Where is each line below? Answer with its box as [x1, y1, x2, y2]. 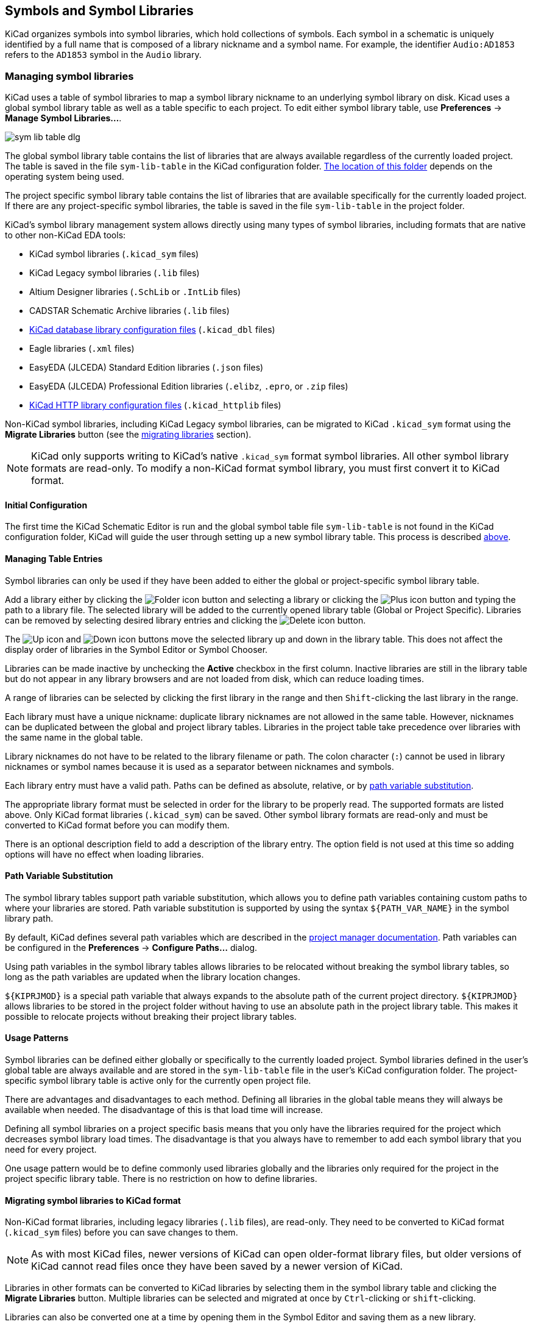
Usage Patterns [5, 1033, 69, 1044]
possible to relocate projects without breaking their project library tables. [5, 1011, 297, 1022]
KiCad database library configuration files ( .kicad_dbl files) [29, 324, 275, 335]
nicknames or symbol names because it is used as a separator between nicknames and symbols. [5, 761, 394, 772]
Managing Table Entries [5, 553, 103, 564]
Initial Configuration [5, 499, 88, 510]
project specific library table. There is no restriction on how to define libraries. [5, 1173, 317, 1184]
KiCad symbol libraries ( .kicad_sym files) [29, 249, 199, 260]
